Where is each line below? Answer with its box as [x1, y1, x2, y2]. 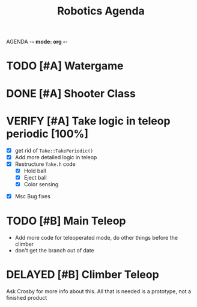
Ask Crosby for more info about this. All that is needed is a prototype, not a [6, 287, 191, 295]
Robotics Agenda [56, 4, 145, 18]
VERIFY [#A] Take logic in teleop [6, 114, 171, 127]
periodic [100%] [6, 127, 89, 141]
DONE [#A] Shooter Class [6, 87, 136, 100]
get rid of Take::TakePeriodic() [14, 147, 94, 154]
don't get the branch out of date [14, 246, 94, 254]
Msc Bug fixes [14, 192, 51, 199]
